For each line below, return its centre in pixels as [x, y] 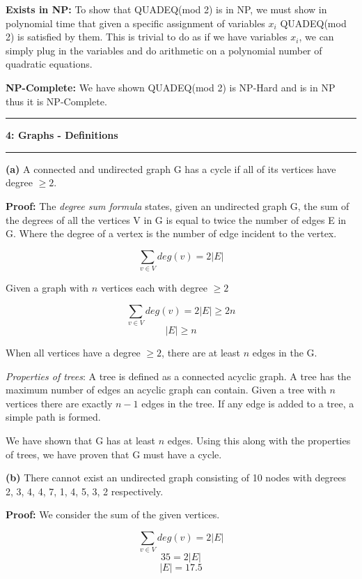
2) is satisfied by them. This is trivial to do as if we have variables [147, 37]
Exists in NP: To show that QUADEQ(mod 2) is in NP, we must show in [166, 9]
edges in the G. [285, 352]
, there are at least [201, 352]
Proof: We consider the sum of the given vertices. [113, 514]
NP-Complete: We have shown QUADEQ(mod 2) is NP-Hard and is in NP [171, 87]
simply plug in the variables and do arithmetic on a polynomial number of [164, 50]
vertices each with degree [154, 288]
